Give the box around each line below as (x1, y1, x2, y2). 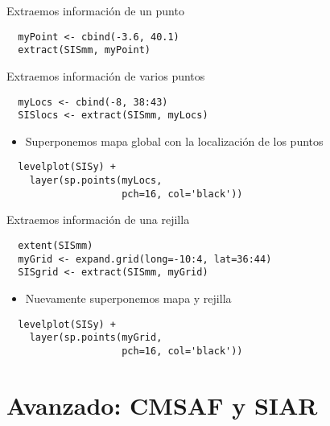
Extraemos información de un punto (6, 2, 184, 19)
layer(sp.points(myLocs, (29, 175, 163, 187)
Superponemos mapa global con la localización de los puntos (25, 132, 324, 149)
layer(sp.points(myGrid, (29, 332, 163, 344)
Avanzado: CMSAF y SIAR (6, 388, 318, 421)
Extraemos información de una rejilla (6, 211, 190, 228)
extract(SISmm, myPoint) (18, 44, 151, 56)
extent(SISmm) (18, 239, 93, 251)
